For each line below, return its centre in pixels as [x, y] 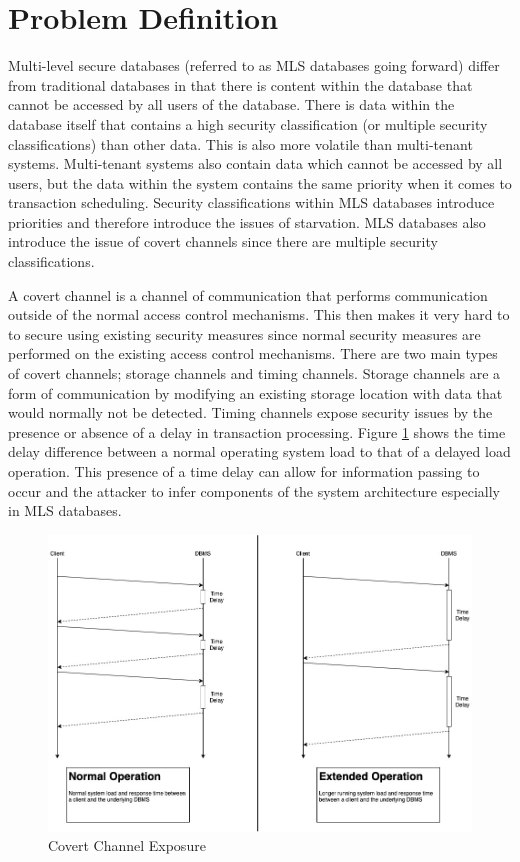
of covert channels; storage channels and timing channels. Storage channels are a [254, 373]
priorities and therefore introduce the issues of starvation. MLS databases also [247, 221]
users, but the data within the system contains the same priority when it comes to [260, 182]
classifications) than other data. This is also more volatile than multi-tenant [240, 143]
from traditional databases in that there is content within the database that [240, 84]
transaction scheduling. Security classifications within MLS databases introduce [251, 202]
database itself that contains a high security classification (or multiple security [248, 123]
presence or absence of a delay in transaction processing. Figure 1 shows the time [257, 431]
